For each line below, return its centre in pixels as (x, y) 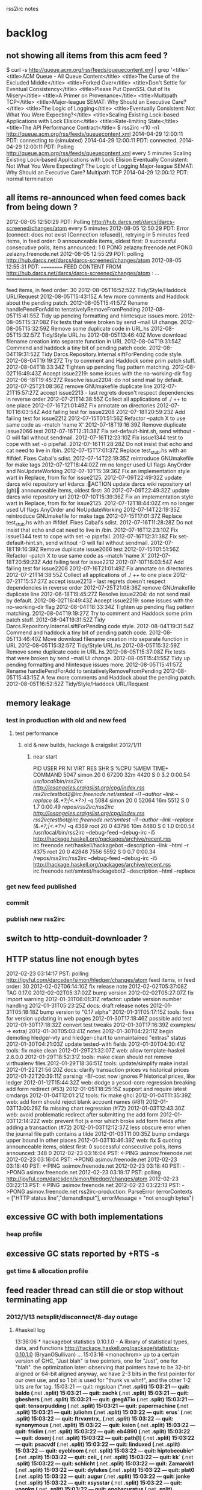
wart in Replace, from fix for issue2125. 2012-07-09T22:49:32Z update (94, 477)
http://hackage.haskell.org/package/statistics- (122, 1348)
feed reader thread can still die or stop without (95, 1291)
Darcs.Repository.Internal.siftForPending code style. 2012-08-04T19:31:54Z (100, 626)
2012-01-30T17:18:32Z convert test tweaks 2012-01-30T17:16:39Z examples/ (101, 1025)
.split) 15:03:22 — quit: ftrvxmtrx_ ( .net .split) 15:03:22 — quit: (94, 1419)
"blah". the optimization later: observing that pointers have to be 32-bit (103, 1367)
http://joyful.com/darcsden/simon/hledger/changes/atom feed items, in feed (101, 980)
